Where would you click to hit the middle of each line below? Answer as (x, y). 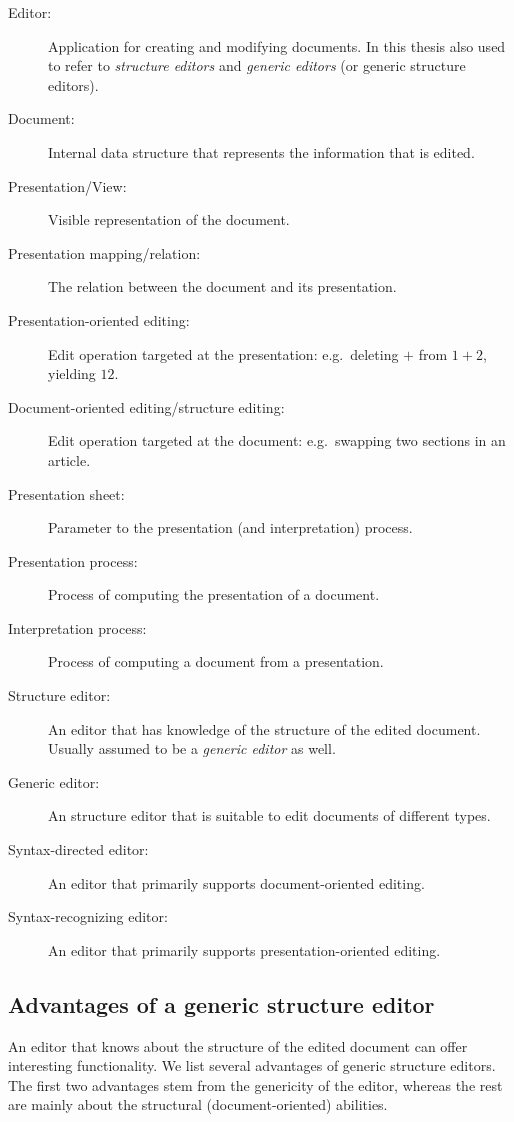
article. (69, 459)
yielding (72, 373)
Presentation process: (73, 560)
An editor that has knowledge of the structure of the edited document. (264, 728)
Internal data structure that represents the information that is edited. (261, 151)
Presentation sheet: (66, 493)
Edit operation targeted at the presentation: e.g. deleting (223, 353)
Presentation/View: (67, 185)
